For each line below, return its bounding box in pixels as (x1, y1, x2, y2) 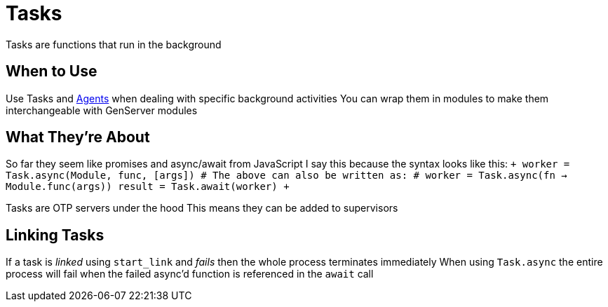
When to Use (6, 62, 97, 81)
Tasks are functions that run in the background (6, 38, 222, 50)
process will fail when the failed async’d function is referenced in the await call (6, 268, 374, 280)
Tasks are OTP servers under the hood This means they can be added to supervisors (6, 202, 398, 214)
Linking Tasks (6, 226, 104, 244)
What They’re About (6, 128, 150, 146)
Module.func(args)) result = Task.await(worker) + (6, 181, 290, 193)
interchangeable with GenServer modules (6, 104, 198, 116)
